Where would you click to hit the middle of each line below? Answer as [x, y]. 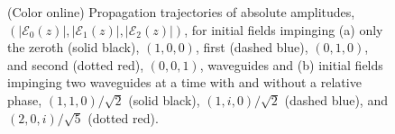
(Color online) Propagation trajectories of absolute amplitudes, [181, 12]
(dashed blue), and [336, 99]
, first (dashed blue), [252, 47]
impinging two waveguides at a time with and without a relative [184, 82]
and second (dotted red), [76, 64]
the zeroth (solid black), [73, 47]
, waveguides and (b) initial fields [291, 64]
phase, [25, 99]
